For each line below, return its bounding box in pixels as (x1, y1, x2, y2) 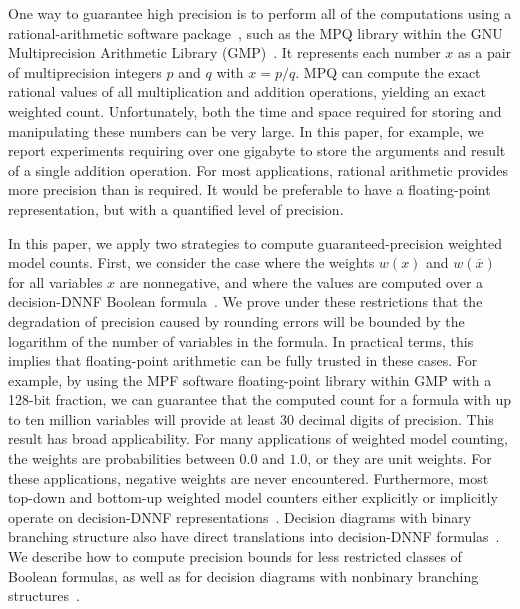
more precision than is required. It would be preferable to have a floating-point (8, 179, 491, 200)
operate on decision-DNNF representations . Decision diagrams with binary (8, 506, 472, 527)
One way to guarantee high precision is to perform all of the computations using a (8, 3, 512, 23)
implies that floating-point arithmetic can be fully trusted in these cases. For (8, 350, 478, 371)
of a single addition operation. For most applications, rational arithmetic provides (8, 159, 509, 180)
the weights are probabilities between (8, 448, 235, 469)
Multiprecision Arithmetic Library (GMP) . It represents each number (8, 42, 441, 63)
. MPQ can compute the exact (295, 61, 481, 82)
